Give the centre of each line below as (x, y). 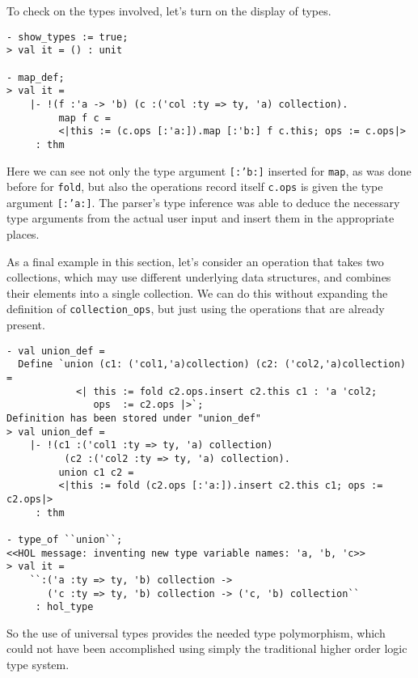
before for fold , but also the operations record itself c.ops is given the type (195, 186)
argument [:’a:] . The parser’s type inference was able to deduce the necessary (203, 202)
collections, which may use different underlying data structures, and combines (199, 277)
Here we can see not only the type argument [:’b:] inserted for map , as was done (209, 170)
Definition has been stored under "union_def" (134, 418)
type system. (38, 664)
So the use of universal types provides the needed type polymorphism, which (196, 632)
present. (26, 325)
